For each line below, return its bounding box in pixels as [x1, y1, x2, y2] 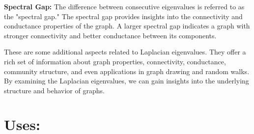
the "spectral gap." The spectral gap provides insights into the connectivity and [4, 11, 243, 21]
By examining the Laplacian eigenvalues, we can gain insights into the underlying [4, 76, 249, 86]
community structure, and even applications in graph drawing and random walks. [4, 66, 250, 76]
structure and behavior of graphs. [4, 85, 105, 95]
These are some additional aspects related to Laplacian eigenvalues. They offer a [4, 47, 246, 57]
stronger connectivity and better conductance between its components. [4, 30, 217, 40]
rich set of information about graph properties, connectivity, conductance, [4, 56, 226, 66]
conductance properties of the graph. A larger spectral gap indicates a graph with [4, 21, 250, 31]
